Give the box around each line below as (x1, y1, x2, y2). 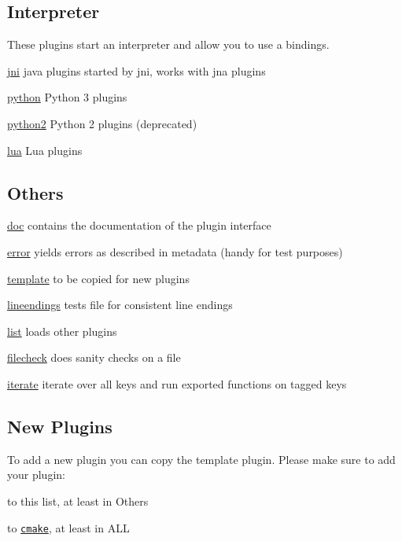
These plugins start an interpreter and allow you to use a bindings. (7, 36, 330, 53)
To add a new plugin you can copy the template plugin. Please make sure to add (7, 451, 396, 467)
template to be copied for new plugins (7, 270, 190, 286)
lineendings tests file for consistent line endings (7, 296, 233, 313)
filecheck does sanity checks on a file (7, 349, 181, 366)
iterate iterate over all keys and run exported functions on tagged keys (7, 375, 347, 392)
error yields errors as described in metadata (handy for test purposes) (7, 243, 343, 259)
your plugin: (7, 466, 65, 483)
